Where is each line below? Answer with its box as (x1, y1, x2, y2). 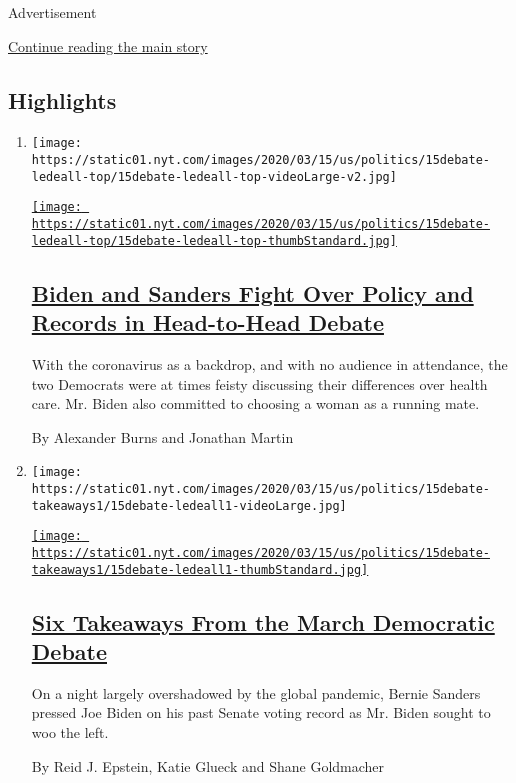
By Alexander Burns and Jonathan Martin (31, 426, 294, 447)
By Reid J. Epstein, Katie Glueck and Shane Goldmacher (31, 755, 385, 776)
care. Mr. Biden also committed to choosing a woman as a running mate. (31, 393, 480, 414)
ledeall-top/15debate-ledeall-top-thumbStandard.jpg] (31, 233, 397, 248)
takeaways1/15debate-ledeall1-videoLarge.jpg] (31, 498, 347, 513)
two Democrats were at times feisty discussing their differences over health (31, 373, 488, 394)
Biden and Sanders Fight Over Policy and (31, 277, 474, 308)
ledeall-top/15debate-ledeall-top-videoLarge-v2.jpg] (31, 169, 397, 184)
